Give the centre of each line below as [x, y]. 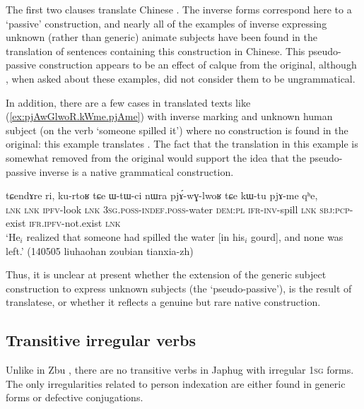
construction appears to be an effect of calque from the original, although [198, 65]
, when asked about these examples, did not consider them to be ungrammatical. [181, 78]
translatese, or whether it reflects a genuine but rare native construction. [163, 302]
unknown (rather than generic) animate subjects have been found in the [162, 37]
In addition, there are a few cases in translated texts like [128, 102]
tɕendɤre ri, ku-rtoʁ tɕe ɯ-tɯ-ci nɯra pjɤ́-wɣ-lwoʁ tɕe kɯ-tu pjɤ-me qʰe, [162, 195]
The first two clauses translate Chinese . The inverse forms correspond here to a [179, 9]
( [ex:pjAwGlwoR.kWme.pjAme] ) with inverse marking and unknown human [169, 116]
